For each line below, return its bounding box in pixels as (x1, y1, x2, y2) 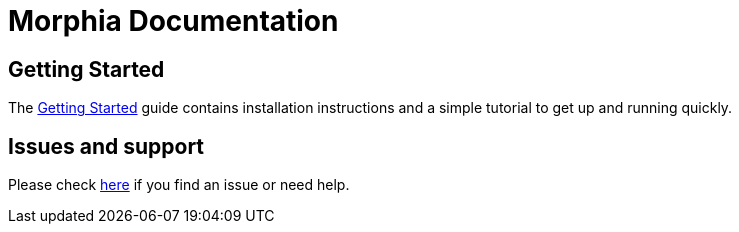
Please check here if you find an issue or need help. (8, 176, 350, 194)
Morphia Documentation (8, 4, 339, 38)
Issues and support (8, 133, 205, 159)
